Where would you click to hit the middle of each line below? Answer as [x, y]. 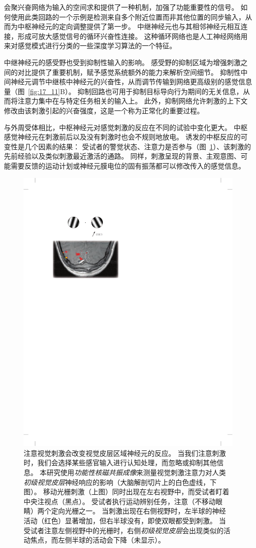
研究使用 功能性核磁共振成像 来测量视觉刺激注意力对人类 [136, 472]
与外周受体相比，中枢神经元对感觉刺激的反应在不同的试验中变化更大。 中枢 [126, 127]
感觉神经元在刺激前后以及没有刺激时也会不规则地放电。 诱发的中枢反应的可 [126, 137]
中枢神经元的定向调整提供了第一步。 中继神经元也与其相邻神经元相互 [129, 26]
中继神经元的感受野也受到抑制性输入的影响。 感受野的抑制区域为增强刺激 [122, 62]
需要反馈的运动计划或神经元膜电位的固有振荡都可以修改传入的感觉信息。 [128, 165]
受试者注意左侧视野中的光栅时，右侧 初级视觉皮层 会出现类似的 [124, 530]
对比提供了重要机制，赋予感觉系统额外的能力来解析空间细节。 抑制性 [129, 72]
